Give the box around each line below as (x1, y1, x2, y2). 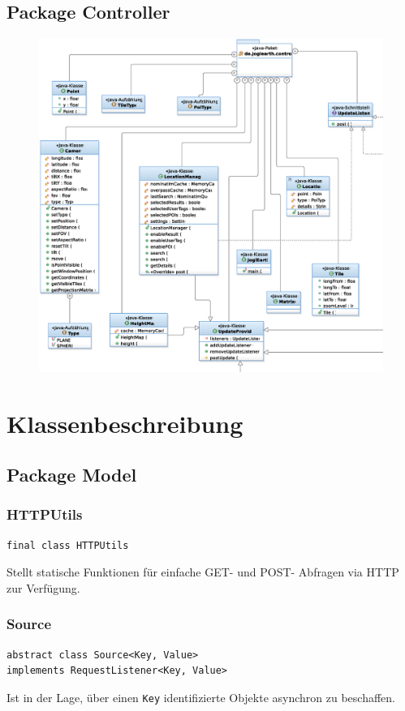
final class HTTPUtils (6, 539, 129, 551)
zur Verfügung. (6, 579, 80, 596)
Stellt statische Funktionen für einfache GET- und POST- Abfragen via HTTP (6, 563, 399, 580)
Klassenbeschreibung (6, 406, 243, 439)
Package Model (6, 462, 137, 487)
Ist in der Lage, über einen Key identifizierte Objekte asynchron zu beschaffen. (6, 688, 396, 705)
